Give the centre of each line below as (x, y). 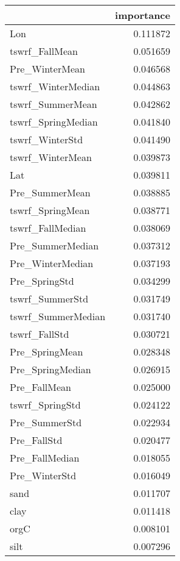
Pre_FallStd (36, 440)
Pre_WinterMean (47, 69)
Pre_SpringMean (47, 352)
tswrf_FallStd (40, 334)
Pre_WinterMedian (52, 263)
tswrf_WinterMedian (55, 86)
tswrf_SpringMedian (54, 122)
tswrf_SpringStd (45, 405)
